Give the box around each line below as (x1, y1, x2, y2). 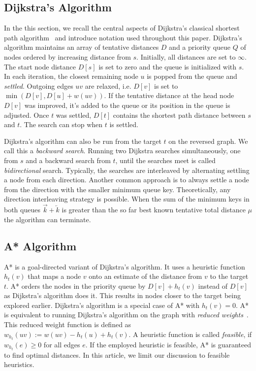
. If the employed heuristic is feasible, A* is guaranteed (85, 339, 252, 349)
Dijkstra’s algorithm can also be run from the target (4, 135, 161, 146)
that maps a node (28, 271, 81, 281)
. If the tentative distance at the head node (104, 90, 234, 101)
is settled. (109, 119, 138, 130)
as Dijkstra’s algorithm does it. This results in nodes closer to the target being (4, 290, 241, 301)
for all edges (43, 339, 80, 349)
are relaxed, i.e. (85, 80, 131, 91)
